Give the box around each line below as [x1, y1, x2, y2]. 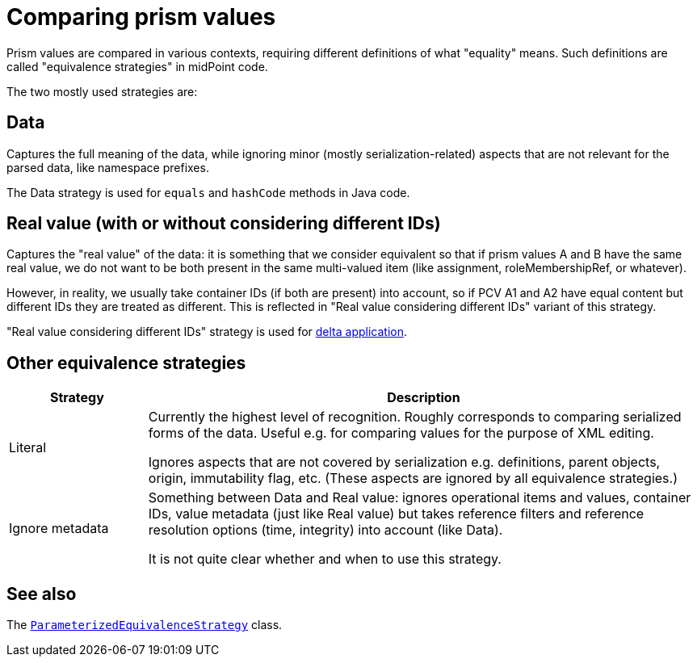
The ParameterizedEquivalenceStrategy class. [6, 618, 283, 632]
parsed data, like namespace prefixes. [6, 160, 209, 174]
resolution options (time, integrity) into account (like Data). [148, 522, 503, 539]
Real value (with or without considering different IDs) [6, 213, 441, 234]
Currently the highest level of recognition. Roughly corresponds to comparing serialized [148, 409, 682, 426]
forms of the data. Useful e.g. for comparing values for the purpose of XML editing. [148, 425, 654, 442]
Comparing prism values [6, 3, 276, 31]
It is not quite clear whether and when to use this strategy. [148, 551, 502, 568]
